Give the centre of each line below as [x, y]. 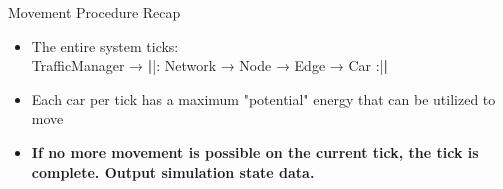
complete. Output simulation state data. [173, 171]
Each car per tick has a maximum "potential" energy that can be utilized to [263, 98]
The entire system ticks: [105, 45]
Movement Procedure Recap [94, 12]
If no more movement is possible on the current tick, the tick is [255, 151]
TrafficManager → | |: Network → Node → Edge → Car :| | [209, 65]
